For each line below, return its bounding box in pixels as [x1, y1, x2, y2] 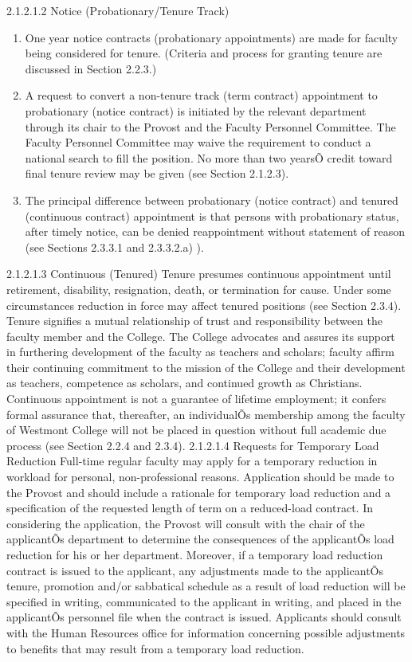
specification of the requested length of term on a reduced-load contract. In [6, 499, 373, 516]
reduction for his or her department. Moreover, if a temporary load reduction [6, 546, 383, 562]
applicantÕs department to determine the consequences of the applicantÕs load [6, 531, 394, 547]
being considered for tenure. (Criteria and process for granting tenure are [25, 45, 383, 61]
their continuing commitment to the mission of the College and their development [6, 358, 406, 375]
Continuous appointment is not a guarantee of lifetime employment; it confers [6, 390, 386, 407]
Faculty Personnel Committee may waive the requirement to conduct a [25, 134, 371, 151]
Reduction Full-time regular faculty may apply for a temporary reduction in [6, 452, 378, 469]
